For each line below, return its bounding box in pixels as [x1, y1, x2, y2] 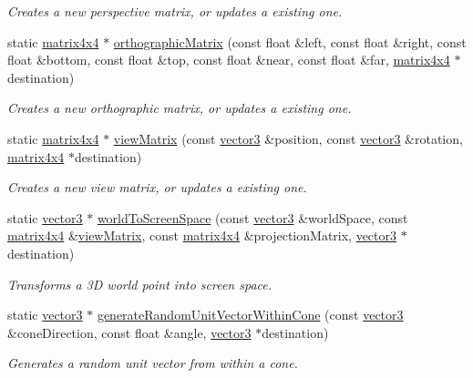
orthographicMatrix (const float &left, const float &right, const [113, 32, 467, 51]
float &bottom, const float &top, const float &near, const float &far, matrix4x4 [7, 50, 450, 69]
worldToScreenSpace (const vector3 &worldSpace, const [97, 208, 408, 227]
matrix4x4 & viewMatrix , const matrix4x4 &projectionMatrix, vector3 [7, 226, 397, 245]
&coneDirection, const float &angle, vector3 [7, 322, 252, 342]
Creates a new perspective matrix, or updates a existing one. [7, 2, 343, 20]
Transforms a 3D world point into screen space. [7, 274, 272, 293]
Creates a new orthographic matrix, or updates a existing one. [7, 98, 352, 117]
